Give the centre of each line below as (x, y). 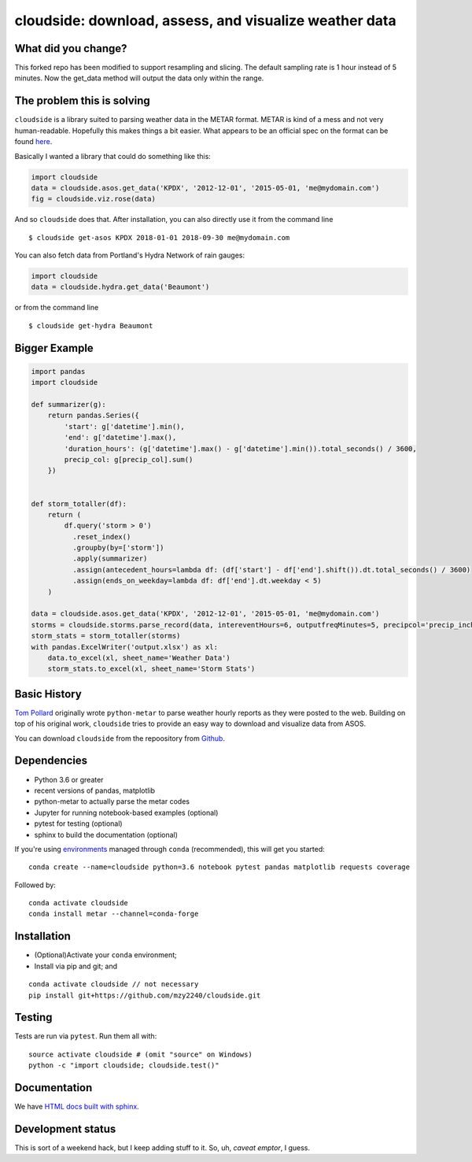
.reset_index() (101, 537)
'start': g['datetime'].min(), (124, 426)
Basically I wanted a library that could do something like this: (113, 156)
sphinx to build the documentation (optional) (106, 834)
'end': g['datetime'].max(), (120, 438)
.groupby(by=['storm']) (118, 548)
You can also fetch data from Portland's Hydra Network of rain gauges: (130, 255)
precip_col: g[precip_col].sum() (129, 459)
